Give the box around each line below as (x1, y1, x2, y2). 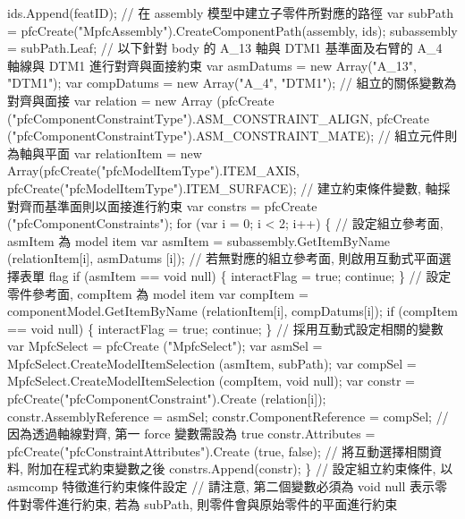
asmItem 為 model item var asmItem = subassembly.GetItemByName (7, 231, 391, 250)
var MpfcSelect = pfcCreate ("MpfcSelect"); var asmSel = (7, 336, 323, 355)
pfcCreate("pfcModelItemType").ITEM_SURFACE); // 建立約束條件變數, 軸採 (7, 178, 451, 197)
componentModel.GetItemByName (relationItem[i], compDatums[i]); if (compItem (7, 302, 458, 320)
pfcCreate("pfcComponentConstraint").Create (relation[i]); (7, 389, 326, 408)
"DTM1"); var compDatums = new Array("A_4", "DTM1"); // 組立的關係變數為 (7, 73, 457, 92)
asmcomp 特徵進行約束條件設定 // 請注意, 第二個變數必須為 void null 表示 (7, 477, 435, 496)
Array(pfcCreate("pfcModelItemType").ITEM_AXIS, (7, 161, 300, 180)
